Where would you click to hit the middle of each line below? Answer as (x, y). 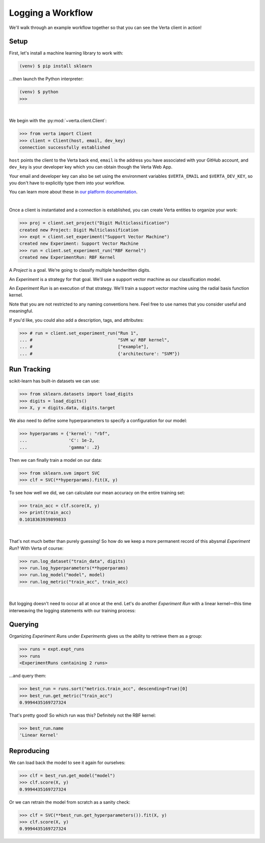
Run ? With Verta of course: (36, 548)
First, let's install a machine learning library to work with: (66, 53)
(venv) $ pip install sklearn (56, 66)
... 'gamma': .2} (60, 447)
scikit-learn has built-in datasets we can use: (54, 381)
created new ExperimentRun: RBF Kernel (67, 257)
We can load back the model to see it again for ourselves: (67, 762)
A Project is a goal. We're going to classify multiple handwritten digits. (80, 270)
